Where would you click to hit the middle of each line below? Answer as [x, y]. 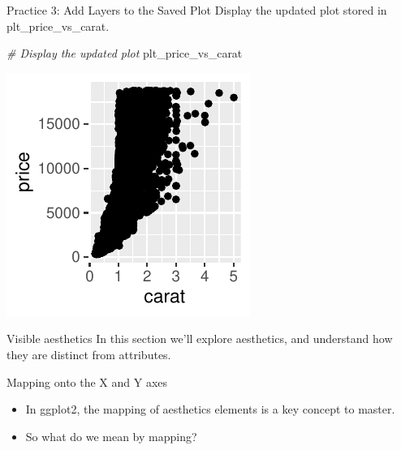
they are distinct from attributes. [89, 354]
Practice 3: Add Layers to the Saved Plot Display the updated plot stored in [197, 10]
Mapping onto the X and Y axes [87, 381]
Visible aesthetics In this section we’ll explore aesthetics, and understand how [200, 339]
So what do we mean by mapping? [111, 436]
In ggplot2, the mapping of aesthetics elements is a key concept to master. [210, 409]
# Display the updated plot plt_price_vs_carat [125, 53]
